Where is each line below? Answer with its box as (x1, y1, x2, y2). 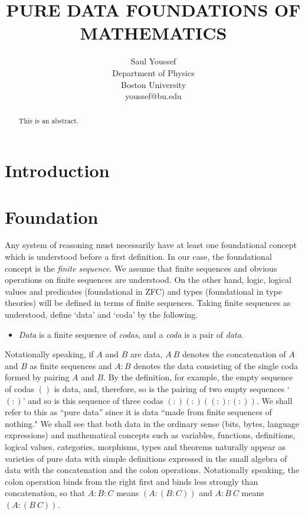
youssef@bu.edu (125, 90, 182, 102)
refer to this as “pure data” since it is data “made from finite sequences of (5, 406, 272, 418)
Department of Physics (112, 66, 195, 79)
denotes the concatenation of (182, 348, 286, 360)
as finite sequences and (29, 359, 112, 371)
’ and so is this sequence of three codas (22, 394, 163, 406)
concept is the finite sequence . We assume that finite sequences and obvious (5, 262, 277, 274)
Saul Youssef (130, 55, 176, 67)
